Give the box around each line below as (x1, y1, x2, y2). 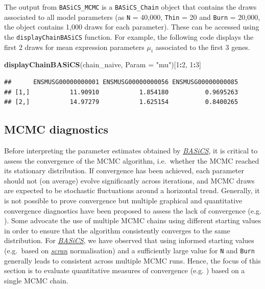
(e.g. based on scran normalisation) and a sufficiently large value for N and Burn (4, 245, 255, 255)
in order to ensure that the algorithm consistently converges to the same (4, 225, 230, 235)
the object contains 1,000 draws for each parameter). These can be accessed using (4, 21, 259, 32)
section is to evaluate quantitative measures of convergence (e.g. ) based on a (4, 265, 245, 276)
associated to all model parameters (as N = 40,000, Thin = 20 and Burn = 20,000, (4, 11, 260, 22)
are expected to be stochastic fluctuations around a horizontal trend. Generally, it (4, 185, 260, 196)
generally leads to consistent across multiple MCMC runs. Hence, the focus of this (4, 255, 261, 266)
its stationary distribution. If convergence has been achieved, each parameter (4, 165, 244, 176)
